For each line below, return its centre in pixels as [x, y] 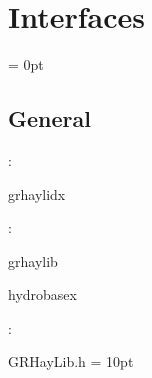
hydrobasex [42, 294]
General [49, 118]
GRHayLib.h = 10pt [71, 361]
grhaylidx [37, 193]
